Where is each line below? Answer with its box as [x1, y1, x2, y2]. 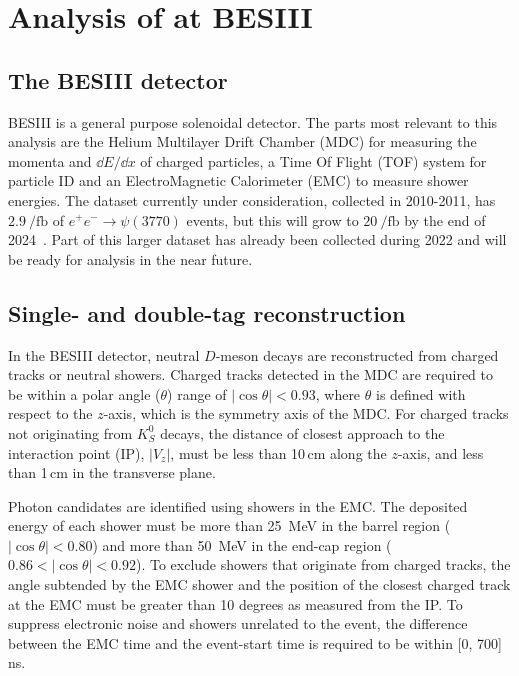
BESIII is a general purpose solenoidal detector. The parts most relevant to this [8, 111, 498, 132]
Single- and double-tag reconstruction [8, 297, 406, 328]
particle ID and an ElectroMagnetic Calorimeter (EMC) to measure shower [8, 170, 469, 191]
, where [315, 383, 361, 404]
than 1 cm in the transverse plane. [8, 462, 216, 483]
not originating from [8, 422, 133, 443]
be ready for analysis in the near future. [8, 248, 253, 269]
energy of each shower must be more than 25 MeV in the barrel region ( [8, 515, 451, 536]
